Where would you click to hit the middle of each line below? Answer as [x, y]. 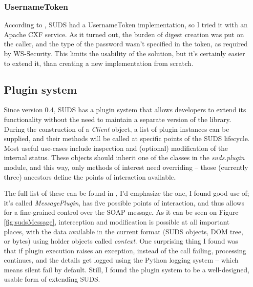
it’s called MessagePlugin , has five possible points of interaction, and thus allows [124, 202]
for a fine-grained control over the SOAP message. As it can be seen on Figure [121, 212]
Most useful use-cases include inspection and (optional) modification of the [116, 148]
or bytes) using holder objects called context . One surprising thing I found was [121, 241]
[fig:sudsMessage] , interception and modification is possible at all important [117, 221]
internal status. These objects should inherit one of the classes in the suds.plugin [124, 157]
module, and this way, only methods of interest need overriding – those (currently [126, 167]
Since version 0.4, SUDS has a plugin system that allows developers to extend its [125, 110]
